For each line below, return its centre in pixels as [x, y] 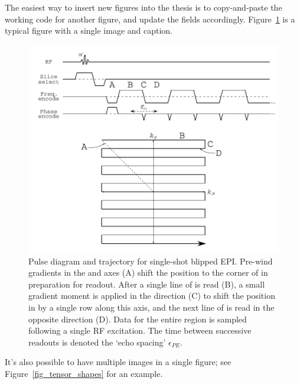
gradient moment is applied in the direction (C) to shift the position [152, 296]
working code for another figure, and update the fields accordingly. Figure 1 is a [150, 19]
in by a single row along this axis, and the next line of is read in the [151, 307]
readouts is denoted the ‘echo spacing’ [97, 342]
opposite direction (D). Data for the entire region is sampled [138, 319]
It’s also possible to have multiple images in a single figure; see [118, 362]
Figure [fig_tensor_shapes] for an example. [84, 373]
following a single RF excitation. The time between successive [140, 330]
